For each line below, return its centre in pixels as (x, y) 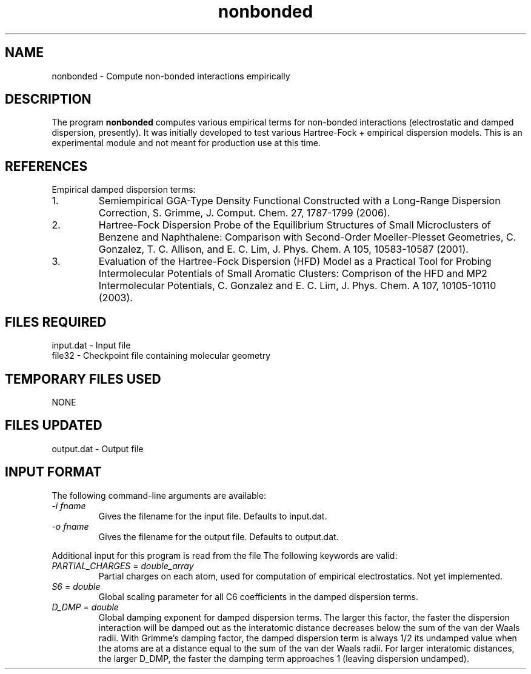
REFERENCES (46, 166)
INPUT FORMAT (53, 472)
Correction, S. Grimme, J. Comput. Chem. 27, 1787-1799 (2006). (244, 213)
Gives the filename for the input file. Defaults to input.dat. (213, 516)
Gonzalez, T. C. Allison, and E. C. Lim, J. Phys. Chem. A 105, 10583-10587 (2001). (283, 249)
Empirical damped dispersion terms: (124, 190)
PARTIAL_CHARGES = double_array (123, 566)
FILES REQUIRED (56, 322)
